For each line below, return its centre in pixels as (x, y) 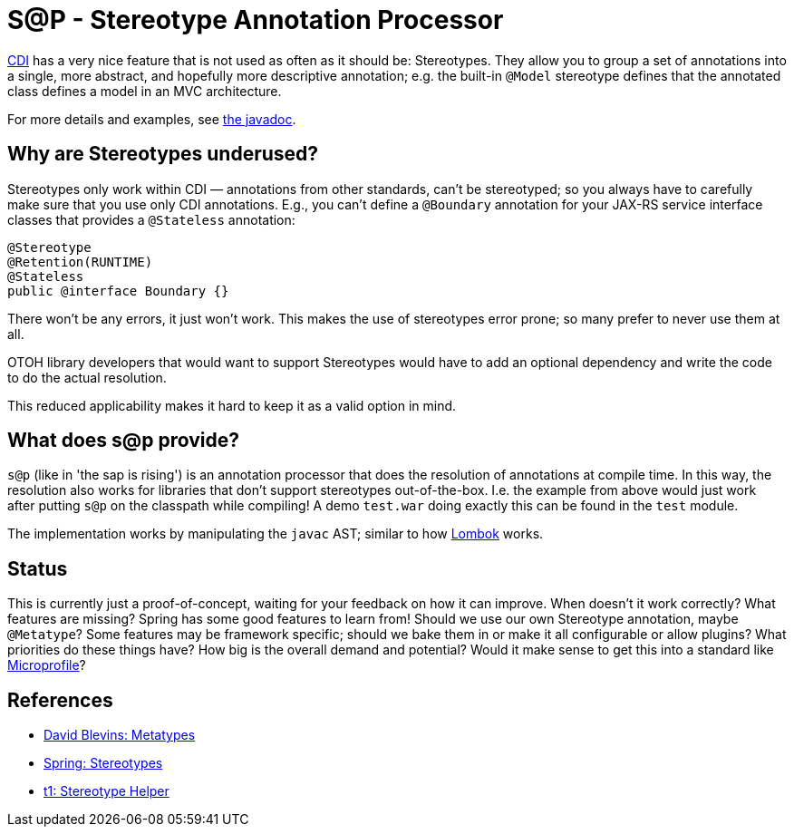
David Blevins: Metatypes (120, 735)
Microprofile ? (47, 665)
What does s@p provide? (123, 441)
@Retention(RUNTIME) (80, 262)
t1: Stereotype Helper (107, 791)
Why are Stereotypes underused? (163, 154)
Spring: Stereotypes (103, 763)
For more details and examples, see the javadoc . (152, 119)
